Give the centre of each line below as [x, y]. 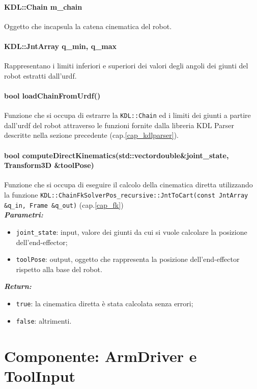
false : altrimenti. [44, 320]
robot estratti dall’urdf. [40, 75]
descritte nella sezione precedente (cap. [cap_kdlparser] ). [91, 135]
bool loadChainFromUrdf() [52, 95]
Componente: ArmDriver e [101, 356]
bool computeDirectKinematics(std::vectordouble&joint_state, [117, 155]
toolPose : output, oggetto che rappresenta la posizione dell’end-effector [128, 259]
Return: [18, 286]
